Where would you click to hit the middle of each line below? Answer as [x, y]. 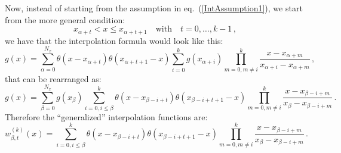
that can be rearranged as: [53, 78]
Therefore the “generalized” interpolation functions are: [106, 116]
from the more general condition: [65, 19]
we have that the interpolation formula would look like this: [114, 40]
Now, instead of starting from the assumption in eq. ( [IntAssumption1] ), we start [154, 8]
